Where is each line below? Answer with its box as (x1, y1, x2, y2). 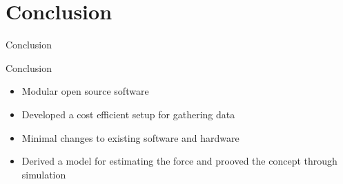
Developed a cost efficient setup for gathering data (21, 107, 235, 121)
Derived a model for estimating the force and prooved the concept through (21, 154, 337, 168)
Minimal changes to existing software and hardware (21, 130, 239, 145)
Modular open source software (21, 84, 149, 98)
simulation (21, 167, 66, 181)
